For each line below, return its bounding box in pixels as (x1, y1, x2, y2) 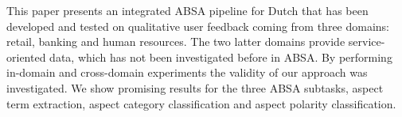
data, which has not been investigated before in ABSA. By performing (49, 48, 392, 65)
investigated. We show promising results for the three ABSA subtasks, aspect (6, 79, 384, 96)
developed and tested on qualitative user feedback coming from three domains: (6, 17, 390, 34)
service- (348, 33, 385, 50)
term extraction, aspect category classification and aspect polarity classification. (6, 95, 396, 111)
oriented (6, 48, 46, 65)
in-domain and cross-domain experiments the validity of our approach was (6, 64, 368, 81)
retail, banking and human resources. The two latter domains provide (6, 33, 345, 50)
